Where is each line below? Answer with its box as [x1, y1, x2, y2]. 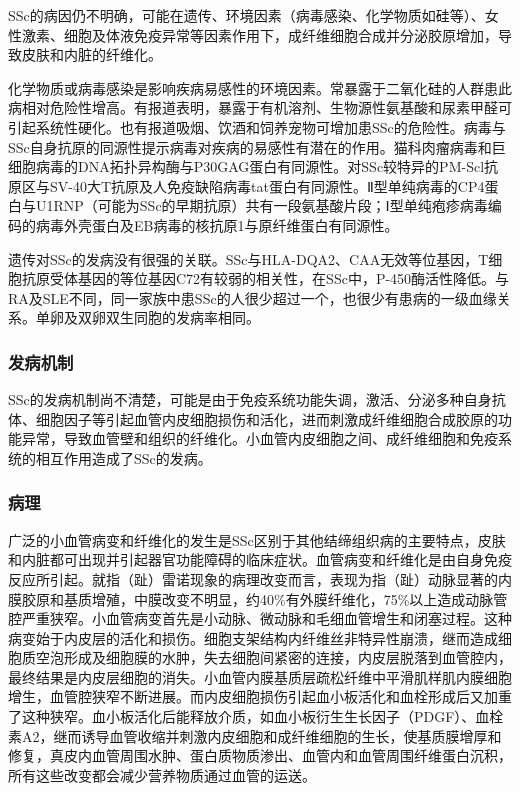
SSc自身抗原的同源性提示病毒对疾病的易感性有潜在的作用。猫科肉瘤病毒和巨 [8, 136, 506, 157]
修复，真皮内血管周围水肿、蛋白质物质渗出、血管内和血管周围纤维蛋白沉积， [8, 745, 512, 766]
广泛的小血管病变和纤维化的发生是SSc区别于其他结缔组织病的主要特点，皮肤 [8, 529, 506, 550]
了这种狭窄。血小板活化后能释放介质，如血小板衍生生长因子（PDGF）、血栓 [8, 706, 504, 727]
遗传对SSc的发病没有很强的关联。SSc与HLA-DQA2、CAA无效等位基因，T [8, 248, 489, 269]
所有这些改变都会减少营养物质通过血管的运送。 [8, 764, 316, 785]
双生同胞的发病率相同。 [105, 307, 260, 328]
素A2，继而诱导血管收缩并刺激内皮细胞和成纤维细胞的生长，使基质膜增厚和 [8, 725, 502, 746]
